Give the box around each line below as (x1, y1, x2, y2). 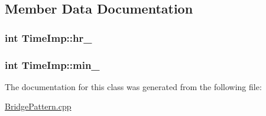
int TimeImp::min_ (5, 57, 100, 72)
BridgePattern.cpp (5, 100, 72, 112)
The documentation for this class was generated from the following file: (5, 80, 262, 92)
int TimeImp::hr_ (5, 30, 92, 45)
